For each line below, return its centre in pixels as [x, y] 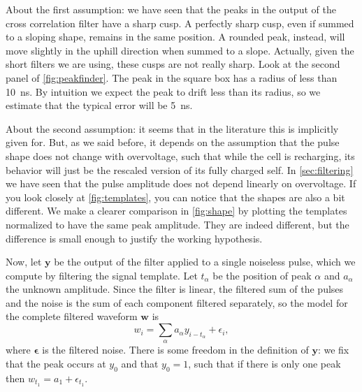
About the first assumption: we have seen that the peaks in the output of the [171, 9]
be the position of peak [262, 275]
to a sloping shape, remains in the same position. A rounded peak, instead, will [175, 37]
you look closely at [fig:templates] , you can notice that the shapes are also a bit [175, 197]
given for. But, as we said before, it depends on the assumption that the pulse [173, 142]
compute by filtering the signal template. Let [102, 275]
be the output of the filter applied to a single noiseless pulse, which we [205, 262]
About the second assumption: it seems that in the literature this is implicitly [172, 128]
